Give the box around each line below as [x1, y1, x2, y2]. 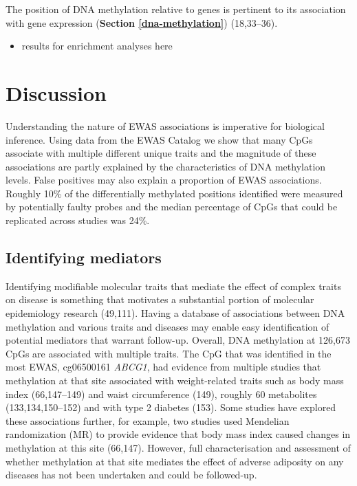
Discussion [6, 78, 107, 107]
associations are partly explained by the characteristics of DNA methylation [6, 159, 326, 173]
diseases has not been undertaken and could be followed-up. [6, 467, 257, 482]
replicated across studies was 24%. [6, 213, 150, 228]
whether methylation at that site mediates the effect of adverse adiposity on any [6, 454, 344, 468]
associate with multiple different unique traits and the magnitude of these [6, 146, 316, 160]
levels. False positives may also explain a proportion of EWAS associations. [6, 173, 322, 187]
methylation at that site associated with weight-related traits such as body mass [6, 373, 344, 388]
